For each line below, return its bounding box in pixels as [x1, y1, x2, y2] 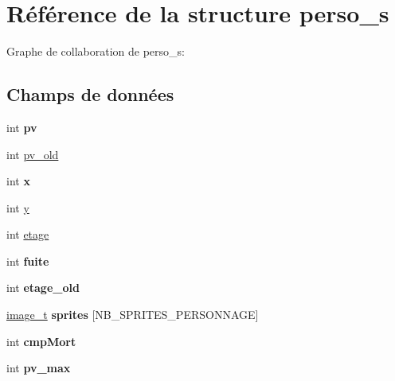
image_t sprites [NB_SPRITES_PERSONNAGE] [6, 306, 259, 323]
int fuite [6, 252, 49, 269]
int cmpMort [6, 332, 76, 349]
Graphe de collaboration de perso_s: [6, 43, 185, 60]
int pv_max [6, 360, 71, 376]
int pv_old [6, 146, 59, 162]
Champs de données [6, 82, 174, 107]
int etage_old [6, 279, 80, 296]
